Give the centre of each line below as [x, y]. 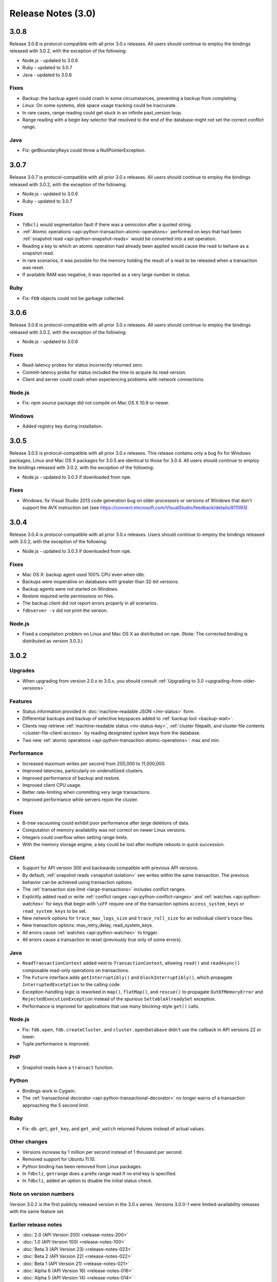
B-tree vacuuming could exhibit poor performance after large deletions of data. [106, 823]
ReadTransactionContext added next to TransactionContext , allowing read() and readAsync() [131, 963]
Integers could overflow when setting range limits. [75, 837]
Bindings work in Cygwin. [49, 1091]
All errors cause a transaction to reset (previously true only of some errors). [102, 940]
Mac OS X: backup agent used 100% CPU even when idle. [84, 574]
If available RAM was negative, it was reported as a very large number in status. [106, 275]
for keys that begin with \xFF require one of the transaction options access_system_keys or [145, 904]
